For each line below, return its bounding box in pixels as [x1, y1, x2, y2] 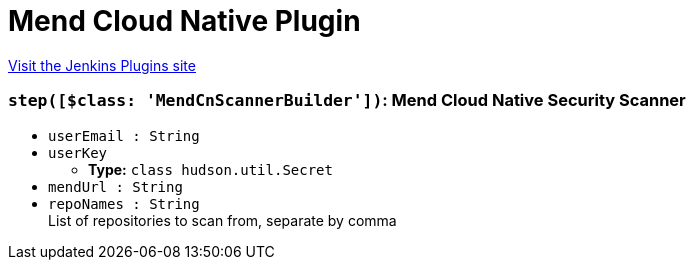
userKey [48, 144, 108, 161]
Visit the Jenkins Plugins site [8, 56, 196, 74]
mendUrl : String [48, 178, 183, 195]
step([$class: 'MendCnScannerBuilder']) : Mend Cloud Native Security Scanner [8, 90, 686, 111]
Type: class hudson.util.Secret [88, 160, 333, 178]
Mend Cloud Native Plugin [8, 4, 361, 38]
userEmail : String [48, 127, 200, 144]
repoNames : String [48, 195, 200, 212]
